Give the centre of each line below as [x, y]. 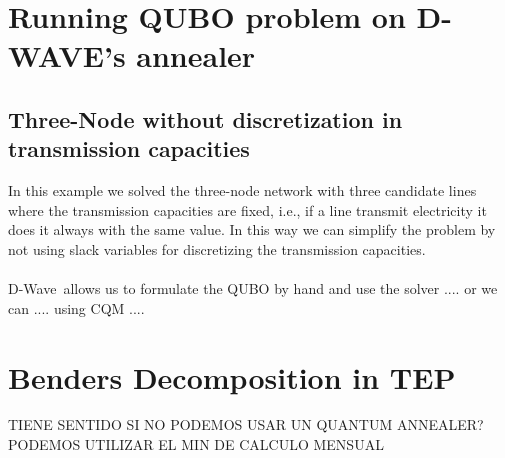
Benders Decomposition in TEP [232, 376]
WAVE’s [67, 55]
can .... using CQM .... [76, 307]
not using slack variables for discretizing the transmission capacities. [217, 248]
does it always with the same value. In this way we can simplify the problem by [252, 229]
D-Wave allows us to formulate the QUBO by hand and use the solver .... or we [253, 288]
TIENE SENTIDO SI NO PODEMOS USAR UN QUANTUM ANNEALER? [246, 424]
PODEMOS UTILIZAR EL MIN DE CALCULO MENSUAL [196, 444]
